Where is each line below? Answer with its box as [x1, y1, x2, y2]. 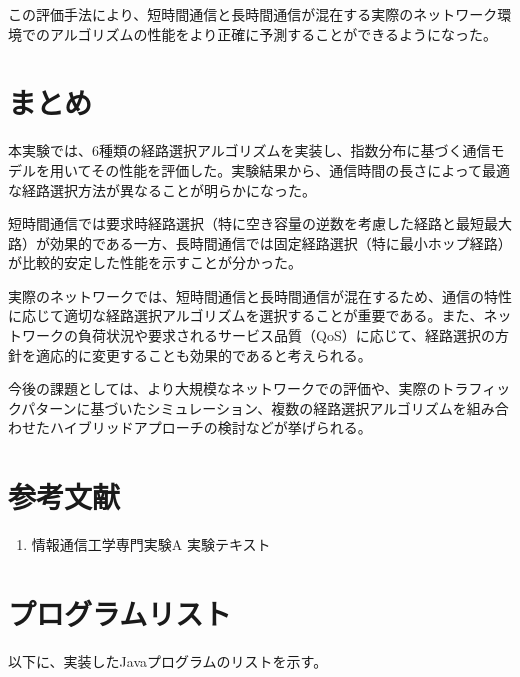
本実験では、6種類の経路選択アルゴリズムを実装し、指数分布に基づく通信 [8, 140, 491, 161]
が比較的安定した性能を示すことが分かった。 [8, 252, 302, 273]
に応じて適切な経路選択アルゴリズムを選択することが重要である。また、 [8, 305, 484, 326]
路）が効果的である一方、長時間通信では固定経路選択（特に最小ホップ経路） [8, 232, 512, 253]
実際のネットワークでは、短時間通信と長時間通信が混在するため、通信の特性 [8, 285, 512, 306]
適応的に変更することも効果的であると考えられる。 [35, 344, 372, 365]
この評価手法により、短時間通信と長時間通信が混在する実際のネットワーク [8, 4, 498, 24]
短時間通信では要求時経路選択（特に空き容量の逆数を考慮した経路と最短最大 [8, 213, 512, 234]
